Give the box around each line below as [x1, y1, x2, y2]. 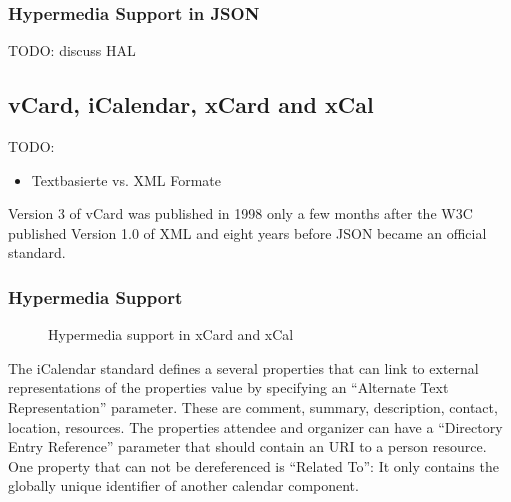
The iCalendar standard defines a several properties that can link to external [8, 357, 479, 378]
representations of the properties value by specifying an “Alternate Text [8, 377, 449, 398]
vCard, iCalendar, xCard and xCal [8, 89, 374, 120]
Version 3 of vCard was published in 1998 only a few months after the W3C [8, 203, 473, 224]
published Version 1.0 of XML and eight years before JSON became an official [8, 222, 487, 243]
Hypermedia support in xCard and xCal [48, 324, 294, 345]
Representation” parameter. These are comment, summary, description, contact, [8, 396, 498, 417]
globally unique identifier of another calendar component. [8, 475, 359, 496]
